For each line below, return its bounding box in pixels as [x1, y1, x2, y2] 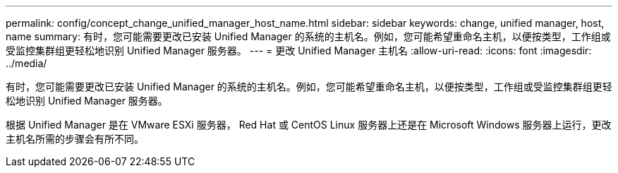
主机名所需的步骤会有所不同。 [6, 133, 144, 145]
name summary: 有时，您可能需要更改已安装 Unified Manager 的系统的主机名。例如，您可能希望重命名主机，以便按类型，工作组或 [6, 30, 611, 42]
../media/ [6, 57, 47, 69]
